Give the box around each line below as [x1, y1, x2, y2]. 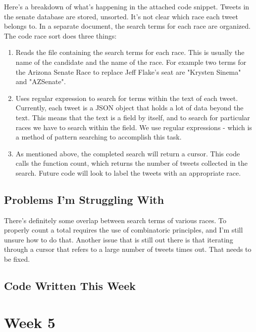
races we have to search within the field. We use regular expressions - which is [15, 122, 252, 132]
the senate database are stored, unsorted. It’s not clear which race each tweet [4, 11, 239, 21]
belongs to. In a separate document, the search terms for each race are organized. [4, 21, 251, 31]
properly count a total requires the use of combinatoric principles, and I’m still [4, 225, 243, 235]
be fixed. [4, 254, 30, 264]
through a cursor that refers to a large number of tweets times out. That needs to [4, 244, 252, 254]
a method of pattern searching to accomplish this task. [15, 132, 182, 142]
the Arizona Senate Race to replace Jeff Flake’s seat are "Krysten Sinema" [15, 66, 241, 77]
